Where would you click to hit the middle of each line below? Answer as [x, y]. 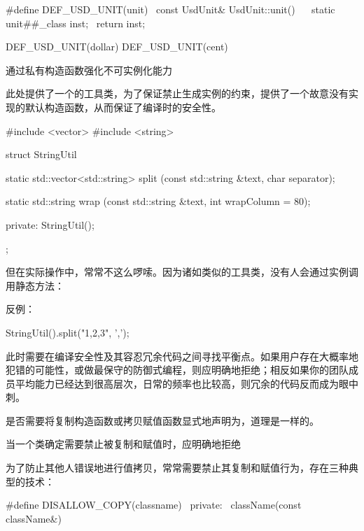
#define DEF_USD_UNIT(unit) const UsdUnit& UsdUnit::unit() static [170, 9]
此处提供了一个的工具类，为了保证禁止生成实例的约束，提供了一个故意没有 [177, 93]
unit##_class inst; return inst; [76, 23]
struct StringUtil [41, 154]
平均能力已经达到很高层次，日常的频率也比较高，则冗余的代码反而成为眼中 [187, 383]
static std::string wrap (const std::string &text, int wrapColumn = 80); [158, 201]
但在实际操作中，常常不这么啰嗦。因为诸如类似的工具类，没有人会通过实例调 [182, 272]
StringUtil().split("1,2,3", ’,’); [68, 332]
